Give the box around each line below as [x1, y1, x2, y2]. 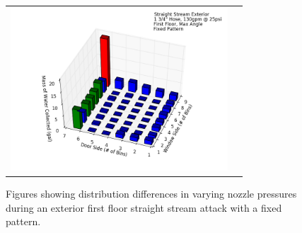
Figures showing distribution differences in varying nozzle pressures [6, 186, 297, 201]
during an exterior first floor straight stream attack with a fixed [6, 200, 282, 215]
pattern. [6, 214, 41, 229]
